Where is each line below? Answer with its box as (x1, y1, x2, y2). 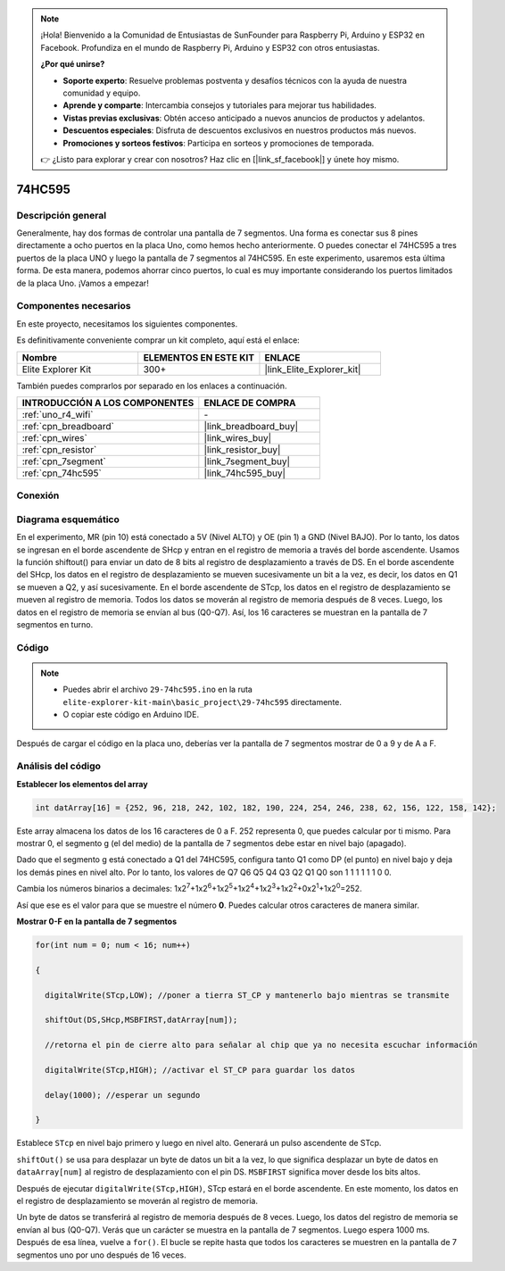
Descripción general (16, 209, 107, 221)
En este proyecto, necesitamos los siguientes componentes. (16, 318, 238, 329)
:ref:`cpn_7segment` (21, 455, 107, 468)
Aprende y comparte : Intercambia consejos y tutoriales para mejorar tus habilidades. (62, 100, 377, 111)
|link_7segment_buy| (203, 455, 290, 468)
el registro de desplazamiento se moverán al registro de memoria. (16, 1195, 259, 1206)
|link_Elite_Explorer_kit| (264, 362, 361, 375)
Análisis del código (16, 760, 102, 772)
